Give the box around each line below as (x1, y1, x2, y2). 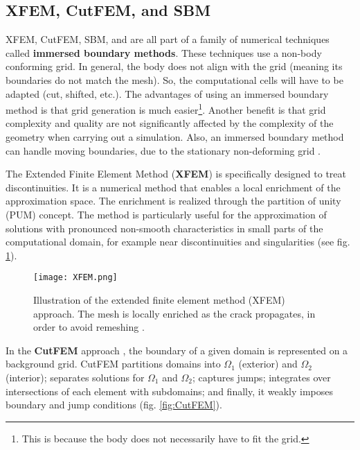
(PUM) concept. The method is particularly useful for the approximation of (6, 207, 327, 221)
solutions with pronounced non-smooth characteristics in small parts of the (6, 220, 323, 235)
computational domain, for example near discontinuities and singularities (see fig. (6, 234, 350, 249)
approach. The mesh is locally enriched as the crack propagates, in (33, 306, 316, 320)
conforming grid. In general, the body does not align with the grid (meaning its (6, 59, 343, 73)
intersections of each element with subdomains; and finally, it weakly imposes (6, 383, 333, 398)
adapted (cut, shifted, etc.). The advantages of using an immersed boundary (6, 86, 329, 101)
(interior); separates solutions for (6, 370, 145, 384)
